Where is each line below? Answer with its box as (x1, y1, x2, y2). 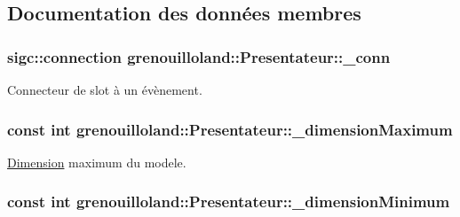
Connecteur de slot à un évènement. (7, 81, 202, 98)
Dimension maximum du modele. (7, 152, 186, 171)
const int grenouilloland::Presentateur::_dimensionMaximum (7, 118, 453, 140)
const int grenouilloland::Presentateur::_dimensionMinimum (7, 190, 450, 213)
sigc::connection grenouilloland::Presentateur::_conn (7, 45, 391, 67)
